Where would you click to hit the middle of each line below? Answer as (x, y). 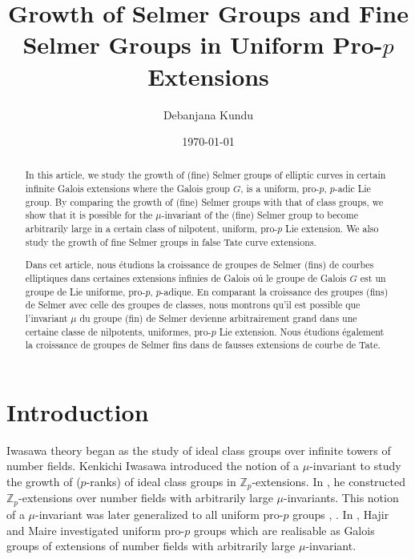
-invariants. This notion (341, 498)
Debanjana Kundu (208, 114)
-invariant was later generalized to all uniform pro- (159, 514)
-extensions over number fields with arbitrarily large (146, 498)
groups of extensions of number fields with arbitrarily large (151, 546)
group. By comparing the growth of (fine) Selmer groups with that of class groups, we (204, 201)
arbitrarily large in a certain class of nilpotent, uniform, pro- (151, 229)
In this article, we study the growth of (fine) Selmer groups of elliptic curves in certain (205, 175)
